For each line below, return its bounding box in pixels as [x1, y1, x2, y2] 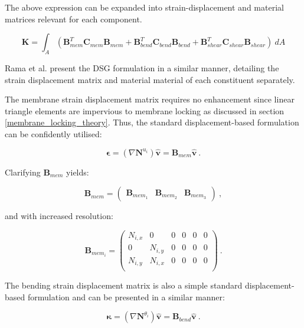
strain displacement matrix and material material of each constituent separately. [5, 73, 295, 85]
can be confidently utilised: [5, 127, 102, 140]
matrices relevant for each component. [5, 12, 142, 25]
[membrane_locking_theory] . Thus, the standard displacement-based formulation [5, 116, 299, 128]
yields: [66, 165, 89, 178]
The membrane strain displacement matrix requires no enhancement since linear [5, 93, 295, 105]
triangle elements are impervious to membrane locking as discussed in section [5, 104, 285, 117]
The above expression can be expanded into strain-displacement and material [5, 1, 284, 13]
